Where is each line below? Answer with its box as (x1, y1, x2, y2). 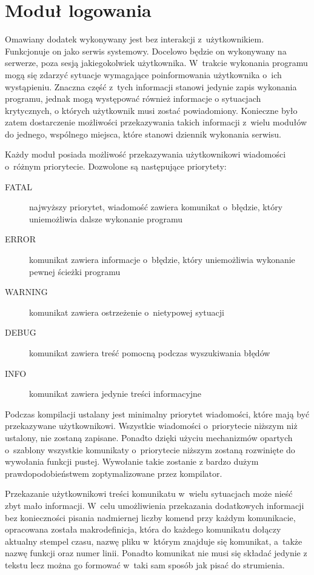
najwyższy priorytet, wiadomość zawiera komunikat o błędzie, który (29, 201, 283, 213)
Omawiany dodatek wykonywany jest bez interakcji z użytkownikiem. (5, 33, 264, 45)
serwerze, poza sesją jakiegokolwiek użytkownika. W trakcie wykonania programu (5, 56, 308, 69)
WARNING (5, 285, 48, 298)
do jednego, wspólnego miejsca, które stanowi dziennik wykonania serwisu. (5, 127, 281, 140)
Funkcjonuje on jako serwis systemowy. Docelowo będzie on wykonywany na (5, 44, 287, 57)
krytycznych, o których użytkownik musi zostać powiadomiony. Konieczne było (5, 104, 298, 116)
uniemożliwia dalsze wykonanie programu (29, 212, 182, 225)
